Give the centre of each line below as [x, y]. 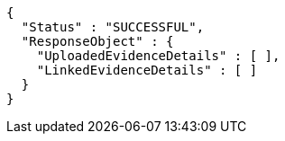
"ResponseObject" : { [97, 41]
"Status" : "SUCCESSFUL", [113, 27]
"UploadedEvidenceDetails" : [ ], [158, 56]
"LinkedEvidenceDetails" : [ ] [147, 70]
